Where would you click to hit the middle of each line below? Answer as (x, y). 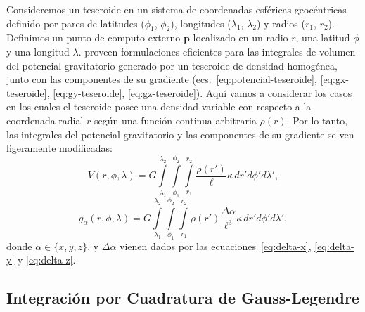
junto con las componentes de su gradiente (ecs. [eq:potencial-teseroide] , (162, 79)
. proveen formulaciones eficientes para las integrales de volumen (217, 51)
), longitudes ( (201, 23)
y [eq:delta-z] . (46, 260)
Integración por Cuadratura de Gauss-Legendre (183, 298)
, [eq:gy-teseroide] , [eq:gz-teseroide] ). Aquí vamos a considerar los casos (199, 92)
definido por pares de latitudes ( (76, 23)
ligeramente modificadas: (60, 148)
